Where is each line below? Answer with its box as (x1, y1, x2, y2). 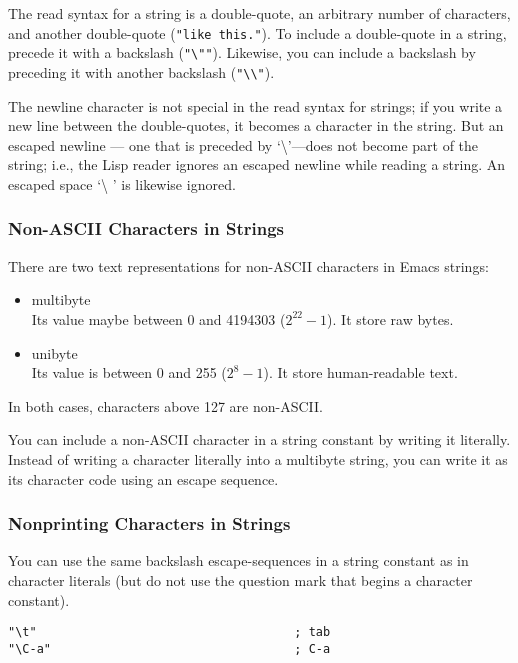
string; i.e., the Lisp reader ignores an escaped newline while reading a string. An (8, 154, 506, 175)
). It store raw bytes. (327, 308, 454, 329)
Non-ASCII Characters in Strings (8, 216, 284, 241)
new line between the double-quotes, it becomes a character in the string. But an (8, 115, 504, 136)
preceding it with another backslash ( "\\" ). (8, 61, 275, 82)
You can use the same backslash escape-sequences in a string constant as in (8, 550, 469, 571)
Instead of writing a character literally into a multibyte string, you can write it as (8, 448, 508, 469)
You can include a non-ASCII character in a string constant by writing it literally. (8, 429, 511, 450)
